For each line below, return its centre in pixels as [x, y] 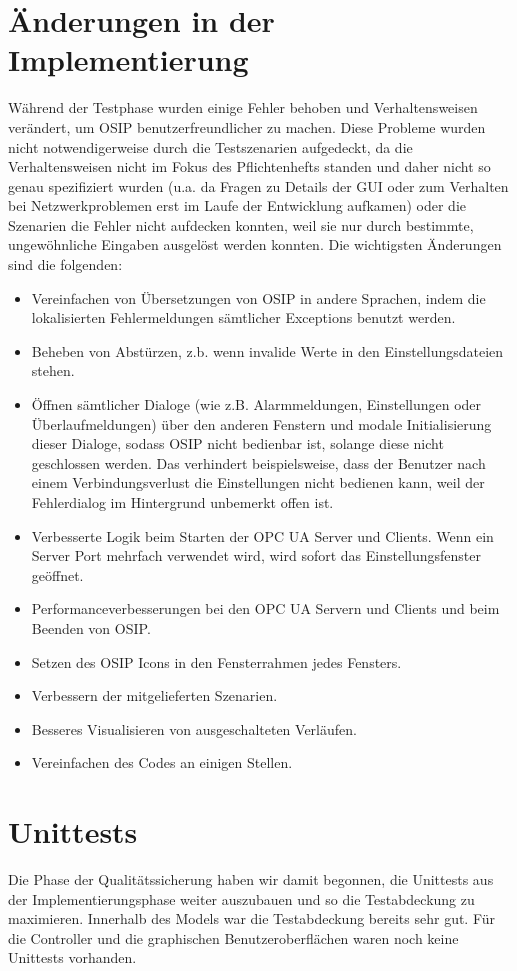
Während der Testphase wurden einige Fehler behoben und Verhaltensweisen [243, 107]
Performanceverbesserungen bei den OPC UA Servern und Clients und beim [265, 608]
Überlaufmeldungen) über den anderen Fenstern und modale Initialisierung [261, 423]
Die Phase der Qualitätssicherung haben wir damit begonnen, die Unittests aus [251, 879]
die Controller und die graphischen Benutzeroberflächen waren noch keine [233, 937]
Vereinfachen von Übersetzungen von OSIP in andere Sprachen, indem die [258, 297]
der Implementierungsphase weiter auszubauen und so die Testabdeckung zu [241, 898]
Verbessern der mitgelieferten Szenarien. [154, 695]
